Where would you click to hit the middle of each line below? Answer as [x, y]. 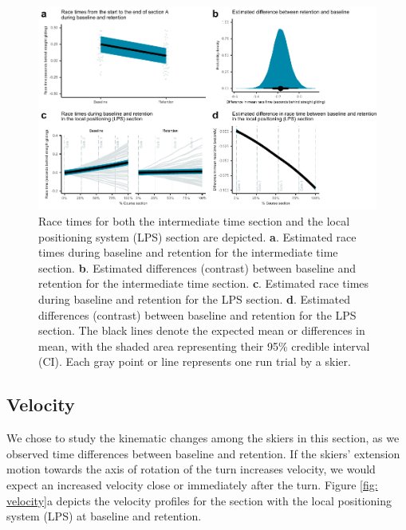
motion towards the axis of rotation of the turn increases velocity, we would [191, 469]
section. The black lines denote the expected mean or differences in [202, 330]
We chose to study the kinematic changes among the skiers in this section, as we [203, 438]
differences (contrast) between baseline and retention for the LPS [197, 314]
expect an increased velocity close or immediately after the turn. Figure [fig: [192, 484]
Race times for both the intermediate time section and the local [194, 221]
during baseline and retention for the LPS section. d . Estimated [195, 298]
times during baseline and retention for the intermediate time [188, 252]
